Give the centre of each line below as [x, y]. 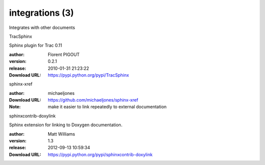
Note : [15, 107]
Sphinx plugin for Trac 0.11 [36, 45]
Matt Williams [62, 134]
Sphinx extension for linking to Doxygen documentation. [66, 125]
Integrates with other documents [42, 27]
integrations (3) [41, 13]
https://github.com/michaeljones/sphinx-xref [93, 100]
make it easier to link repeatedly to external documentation [107, 107]
